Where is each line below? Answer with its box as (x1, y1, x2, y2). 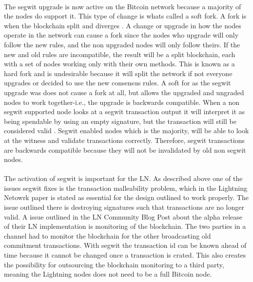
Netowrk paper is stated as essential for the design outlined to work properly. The (4, 192, 249, 202)
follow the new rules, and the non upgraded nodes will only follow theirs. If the (4, 39, 240, 49)
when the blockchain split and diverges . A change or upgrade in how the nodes (4, 20, 241, 30)
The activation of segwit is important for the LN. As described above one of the (4, 173, 243, 183)
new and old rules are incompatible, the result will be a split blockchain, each (4, 49, 235, 59)
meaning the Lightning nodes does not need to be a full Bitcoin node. (4, 269, 212, 279)
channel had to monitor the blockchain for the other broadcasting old (4, 230, 211, 241)
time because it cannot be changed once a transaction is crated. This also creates (4, 250, 246, 260)
